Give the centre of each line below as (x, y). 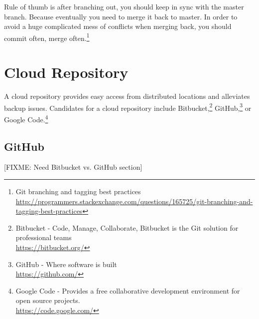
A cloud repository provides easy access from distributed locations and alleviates (127, 96)
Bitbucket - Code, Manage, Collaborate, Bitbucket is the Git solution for (127, 227)
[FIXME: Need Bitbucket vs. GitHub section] (73, 167)
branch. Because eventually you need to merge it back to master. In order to (121, 16)
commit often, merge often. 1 (47, 37)
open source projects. (48, 300)
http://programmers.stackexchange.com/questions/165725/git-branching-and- (134, 201)
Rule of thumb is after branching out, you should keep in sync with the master (124, 6)
